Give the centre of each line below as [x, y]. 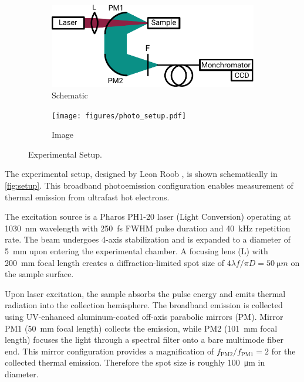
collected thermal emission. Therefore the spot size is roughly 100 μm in [135, 362]
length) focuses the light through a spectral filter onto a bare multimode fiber [144, 340]
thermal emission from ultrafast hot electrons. [87, 197]
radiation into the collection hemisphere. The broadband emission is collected [144, 305]
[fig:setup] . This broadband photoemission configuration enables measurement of [149, 185]
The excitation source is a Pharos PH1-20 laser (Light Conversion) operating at [148, 216]
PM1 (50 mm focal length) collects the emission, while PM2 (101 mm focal [141, 328]
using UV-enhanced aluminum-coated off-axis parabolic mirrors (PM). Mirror [144, 316]
